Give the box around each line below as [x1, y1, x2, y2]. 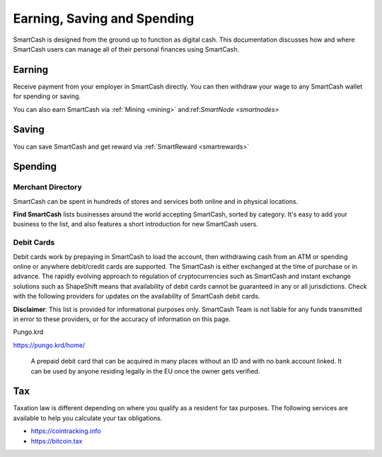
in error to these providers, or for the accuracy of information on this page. [13, 315, 231, 323]
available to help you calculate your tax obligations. [13, 414, 163, 422]
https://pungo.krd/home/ [13, 340, 86, 349]
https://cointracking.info [30, 427, 102, 435]
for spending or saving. [13, 92, 81, 100]
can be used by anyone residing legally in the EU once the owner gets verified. [30, 366, 260, 375]
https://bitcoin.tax [30, 436, 83, 445]
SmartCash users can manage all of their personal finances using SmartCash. [13, 45, 240, 53]
